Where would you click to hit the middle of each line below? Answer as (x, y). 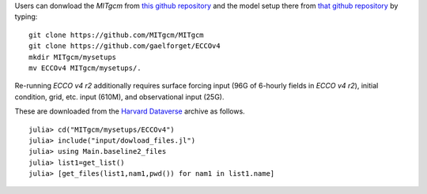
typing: (26, 17)
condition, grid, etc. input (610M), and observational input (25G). (119, 97)
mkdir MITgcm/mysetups (73, 57)
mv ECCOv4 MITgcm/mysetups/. (85, 68)
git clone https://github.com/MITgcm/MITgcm (117, 35)
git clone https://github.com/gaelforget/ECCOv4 (125, 46)
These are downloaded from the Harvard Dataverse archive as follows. (130, 111)
